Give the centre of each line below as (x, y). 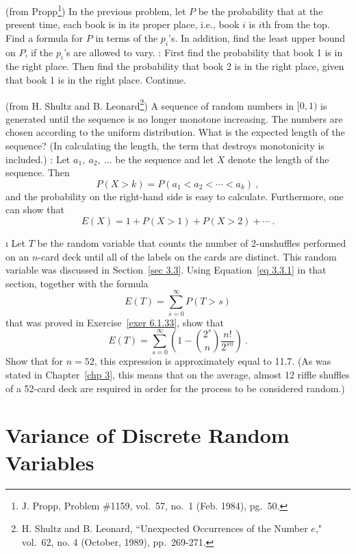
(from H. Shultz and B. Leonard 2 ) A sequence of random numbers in (150, 104)
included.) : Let (38, 159)
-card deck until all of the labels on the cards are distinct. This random (187, 256)
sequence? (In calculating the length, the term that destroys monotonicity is (165, 146)
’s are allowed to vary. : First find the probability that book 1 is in (203, 52)
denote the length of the (279, 159)
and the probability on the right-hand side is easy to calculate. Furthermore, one (175, 196)
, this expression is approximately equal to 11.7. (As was (213, 361)
